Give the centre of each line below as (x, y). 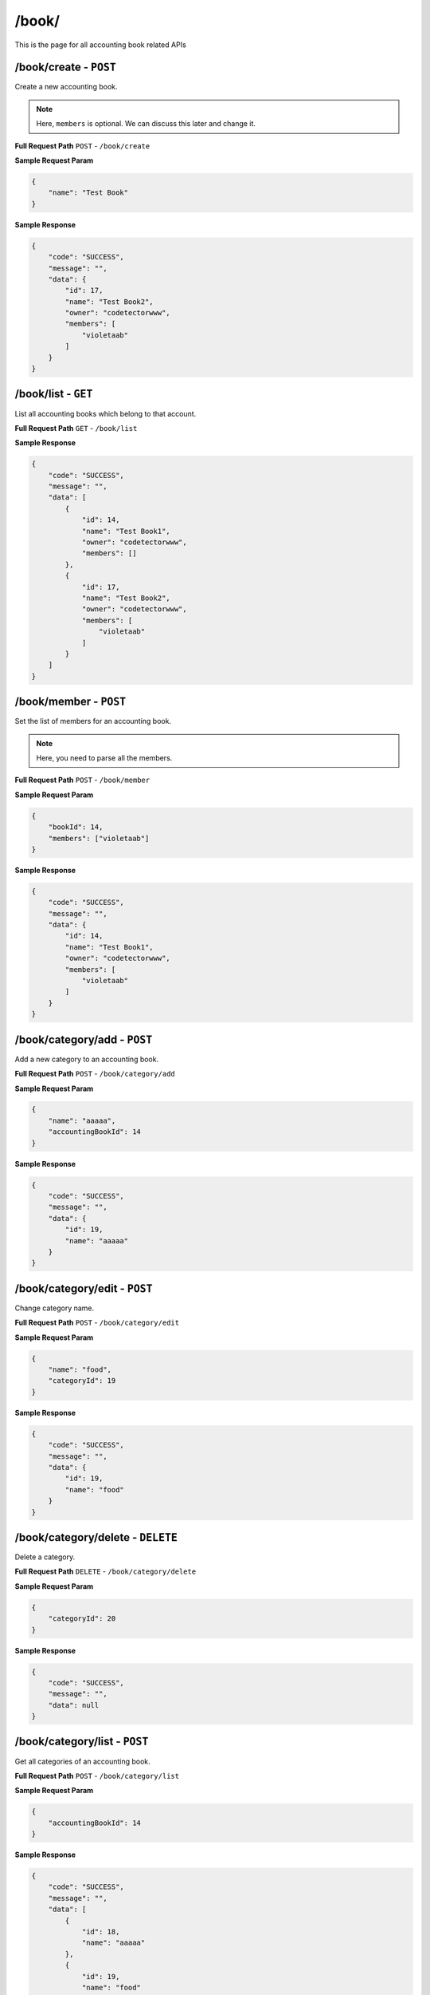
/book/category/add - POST (84, 1039)
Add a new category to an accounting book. (87, 1059)
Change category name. (55, 1308)
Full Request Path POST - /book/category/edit (97, 1323)
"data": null (74, 1705)
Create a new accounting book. (66, 87)
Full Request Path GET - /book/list (76, 428)
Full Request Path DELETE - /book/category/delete (106, 1571)
